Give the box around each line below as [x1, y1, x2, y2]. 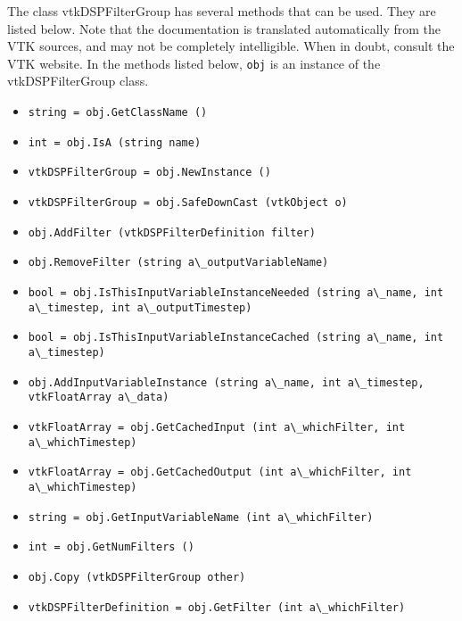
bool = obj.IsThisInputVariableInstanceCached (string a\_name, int [28, 331, 444, 344]
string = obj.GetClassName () [28, 106, 208, 120]
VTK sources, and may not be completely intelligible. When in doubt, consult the [7, 37, 455, 55]
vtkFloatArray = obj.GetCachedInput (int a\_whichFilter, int [28, 420, 406, 434]
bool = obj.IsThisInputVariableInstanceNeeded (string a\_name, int [28, 286, 444, 299]
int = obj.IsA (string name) [28, 136, 202, 149]
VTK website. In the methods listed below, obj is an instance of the [7, 54, 381, 72]
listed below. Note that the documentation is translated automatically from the [7, 19, 441, 37]
